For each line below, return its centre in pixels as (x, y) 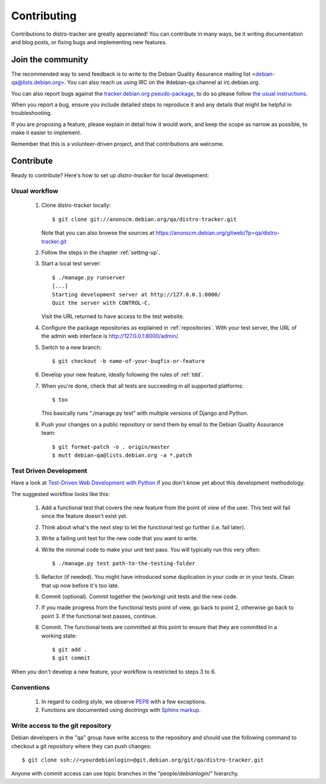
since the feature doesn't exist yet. (85, 516)
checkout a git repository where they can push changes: (81, 746)
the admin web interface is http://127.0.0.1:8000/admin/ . (110, 336)
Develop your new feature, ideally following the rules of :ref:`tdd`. (122, 374)
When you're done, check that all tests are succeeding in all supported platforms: (142, 386)
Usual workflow (35, 191)
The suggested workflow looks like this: (60, 494)
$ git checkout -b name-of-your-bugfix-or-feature (129, 361)
